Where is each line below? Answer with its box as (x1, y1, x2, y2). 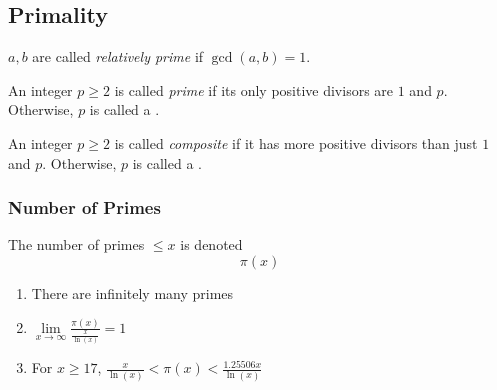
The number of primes (8, 234, 145, 255)
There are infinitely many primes (31, 282, 234, 303)
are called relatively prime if (32, 46, 204, 67)
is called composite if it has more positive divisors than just (114, 132, 478, 153)
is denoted (180, 234, 243, 255)
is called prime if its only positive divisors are (114, 79, 394, 100)
